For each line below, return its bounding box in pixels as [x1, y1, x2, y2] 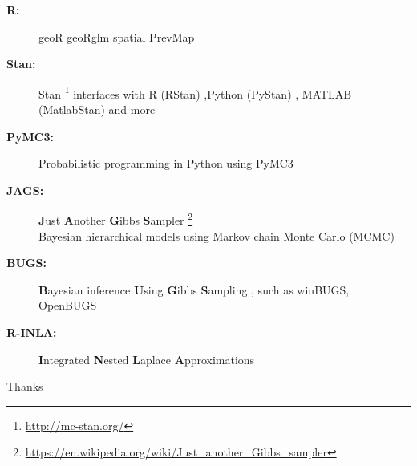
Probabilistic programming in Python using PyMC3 [38, 155, 294, 172]
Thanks [6, 378, 43, 395]
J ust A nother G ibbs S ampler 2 [38, 209, 193, 229]
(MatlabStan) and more [38, 101, 156, 118]
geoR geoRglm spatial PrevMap [38, 28, 195, 45]
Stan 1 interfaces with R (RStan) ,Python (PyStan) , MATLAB [38, 83, 352, 102]
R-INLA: [6, 324, 57, 341]
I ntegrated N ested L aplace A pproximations [38, 351, 255, 367]
